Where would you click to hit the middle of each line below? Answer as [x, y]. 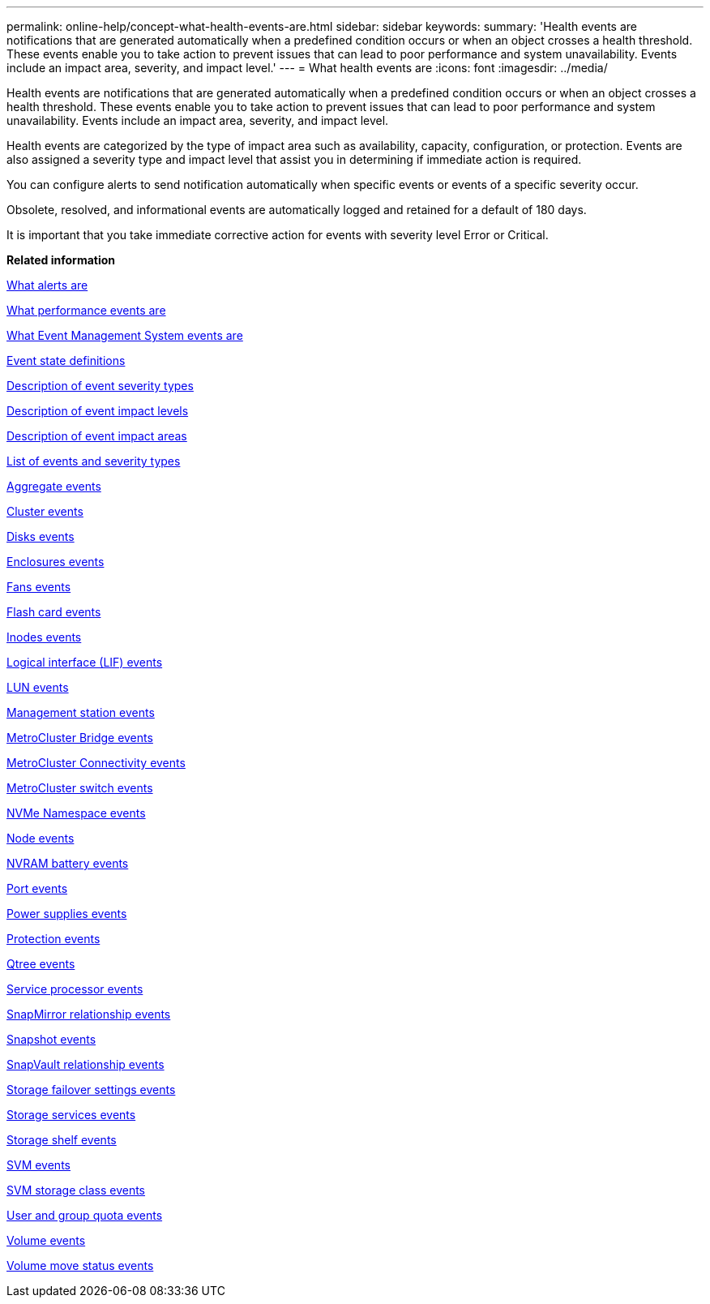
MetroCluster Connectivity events [96, 763]
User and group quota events [85, 1215]
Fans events [39, 587]
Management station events [81, 712]
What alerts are [47, 285]
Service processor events [75, 989]
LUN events [38, 687]
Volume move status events [80, 1265]
